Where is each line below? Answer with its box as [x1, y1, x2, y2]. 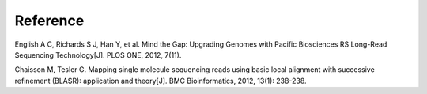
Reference [14, 12, 85, 29]
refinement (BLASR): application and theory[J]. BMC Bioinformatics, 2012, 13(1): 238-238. [14, 76, 308, 85]
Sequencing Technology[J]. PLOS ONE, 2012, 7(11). [14, 50, 182, 59]
